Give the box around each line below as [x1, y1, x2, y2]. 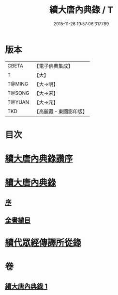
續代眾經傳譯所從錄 [5, 237, 82, 248]
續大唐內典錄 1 [5, 282, 48, 290]
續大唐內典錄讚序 [5, 153, 74, 164]
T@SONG [7, 89, 30, 96]
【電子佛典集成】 [34, 63, 74, 69]
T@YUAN [7, 98, 29, 105]
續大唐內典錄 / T [49, 4, 114, 16]
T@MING [7, 81, 29, 87]
